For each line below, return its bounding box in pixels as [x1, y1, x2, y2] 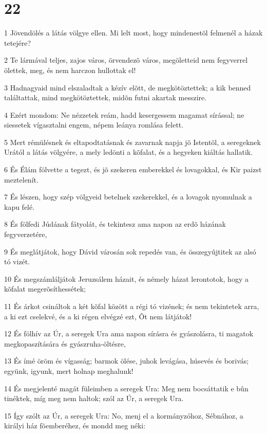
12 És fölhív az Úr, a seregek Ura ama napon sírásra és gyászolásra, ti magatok [4, 328, 254, 339]
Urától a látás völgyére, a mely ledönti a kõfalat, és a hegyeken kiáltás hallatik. [4, 147, 253, 157]
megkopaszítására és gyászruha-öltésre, [4, 338, 126, 349]
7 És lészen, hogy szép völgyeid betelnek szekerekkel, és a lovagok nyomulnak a [4, 191, 252, 202]
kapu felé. [4, 201, 35, 212]
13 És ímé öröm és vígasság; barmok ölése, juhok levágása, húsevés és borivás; [4, 355, 249, 366]
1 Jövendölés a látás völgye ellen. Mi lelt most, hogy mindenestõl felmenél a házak [4, 27, 263, 38]
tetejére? [4, 37, 31, 48]
